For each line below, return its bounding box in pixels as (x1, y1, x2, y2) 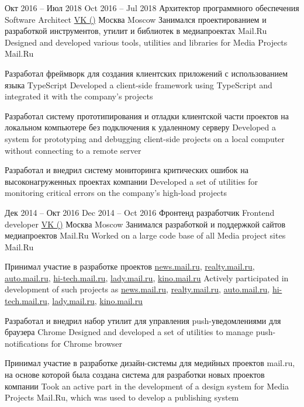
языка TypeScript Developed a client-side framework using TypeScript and (5, 78, 272, 91)
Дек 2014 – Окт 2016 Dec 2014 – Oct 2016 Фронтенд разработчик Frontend (5, 206, 275, 218)
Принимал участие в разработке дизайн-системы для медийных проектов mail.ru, (5, 357, 295, 369)
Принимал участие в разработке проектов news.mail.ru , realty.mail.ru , (5, 260, 255, 273)
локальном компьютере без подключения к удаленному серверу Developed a (5, 121, 277, 133)
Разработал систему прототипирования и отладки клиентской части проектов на (5, 109, 289, 122)
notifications (5, 337, 49, 349)
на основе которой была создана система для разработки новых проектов (5, 368, 265, 381)
